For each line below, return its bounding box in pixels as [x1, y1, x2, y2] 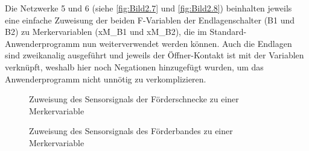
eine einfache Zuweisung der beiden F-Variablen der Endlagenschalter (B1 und [5, 13, 295, 26]
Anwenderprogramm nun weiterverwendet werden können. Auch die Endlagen [5, 37, 292, 49]
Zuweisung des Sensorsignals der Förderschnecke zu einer [29, 93, 239, 105]
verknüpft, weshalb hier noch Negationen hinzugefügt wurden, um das [5, 60, 264, 73]
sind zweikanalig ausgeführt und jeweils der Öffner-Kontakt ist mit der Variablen [5, 49, 304, 61]
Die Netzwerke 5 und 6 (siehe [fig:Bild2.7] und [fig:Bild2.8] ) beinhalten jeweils [5, 2, 292, 14]
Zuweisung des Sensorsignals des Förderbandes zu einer [29, 125, 233, 137]
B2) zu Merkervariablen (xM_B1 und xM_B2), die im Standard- [5, 25, 247, 38]
